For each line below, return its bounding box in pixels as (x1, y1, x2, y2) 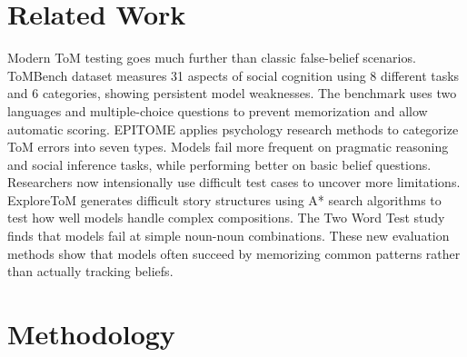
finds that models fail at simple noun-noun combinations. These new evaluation (7, 226, 450, 245)
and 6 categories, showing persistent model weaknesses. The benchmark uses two (7, 84, 457, 103)
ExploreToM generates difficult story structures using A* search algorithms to (7, 190, 442, 209)
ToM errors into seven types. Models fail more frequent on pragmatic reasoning (7, 137, 449, 156)
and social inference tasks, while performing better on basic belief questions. (7, 154, 432, 174)
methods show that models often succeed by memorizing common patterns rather (7, 243, 461, 263)
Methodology (7, 315, 175, 352)
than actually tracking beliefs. (7, 262, 174, 281)
